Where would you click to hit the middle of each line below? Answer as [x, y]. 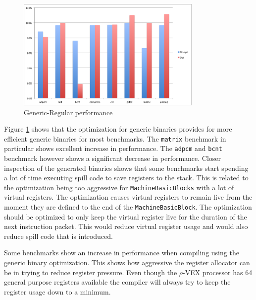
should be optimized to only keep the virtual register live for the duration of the [126, 216]
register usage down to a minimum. [57, 291]
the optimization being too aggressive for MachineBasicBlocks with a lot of [119, 187]
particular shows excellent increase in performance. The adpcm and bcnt [113, 148]
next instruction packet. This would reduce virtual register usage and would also [126, 226]
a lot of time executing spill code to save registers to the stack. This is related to [126, 178]
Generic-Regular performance [68, 112]
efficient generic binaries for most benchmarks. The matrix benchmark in [115, 138]
